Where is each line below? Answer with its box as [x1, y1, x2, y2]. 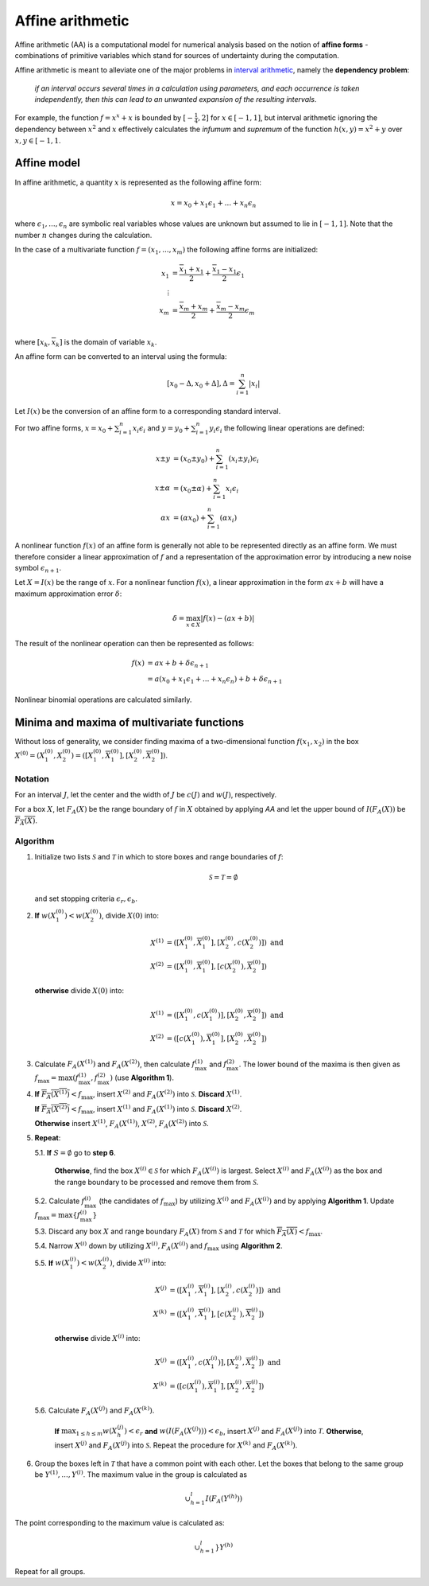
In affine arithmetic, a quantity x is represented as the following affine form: [14, 177, 262, 187]
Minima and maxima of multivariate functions [14, 716, 245, 730]
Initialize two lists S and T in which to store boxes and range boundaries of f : [34, 852, 284, 861]
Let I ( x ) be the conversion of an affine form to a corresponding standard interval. [14, 406, 281, 415]
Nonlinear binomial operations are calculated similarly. [14, 695, 192, 704]
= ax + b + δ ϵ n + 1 [147, 659, 210, 669]
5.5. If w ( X [34, 1258, 71, 1268]
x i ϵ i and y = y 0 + [132, 423, 191, 434]
